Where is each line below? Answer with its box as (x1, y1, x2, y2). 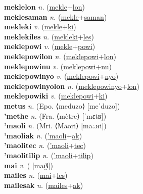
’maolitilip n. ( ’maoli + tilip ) (4, 150, 93, 160)
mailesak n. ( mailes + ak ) (4, 179, 83, 190)
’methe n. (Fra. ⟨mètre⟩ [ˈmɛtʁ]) (4, 110, 107, 121)
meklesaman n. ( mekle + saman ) (4, 11, 107, 22)
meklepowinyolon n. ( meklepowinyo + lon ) (4, 80, 139, 91)
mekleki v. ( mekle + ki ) (4, 21, 76, 32)
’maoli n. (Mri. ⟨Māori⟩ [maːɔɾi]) (4, 120, 107, 131)
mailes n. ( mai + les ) (4, 170, 68, 180)
